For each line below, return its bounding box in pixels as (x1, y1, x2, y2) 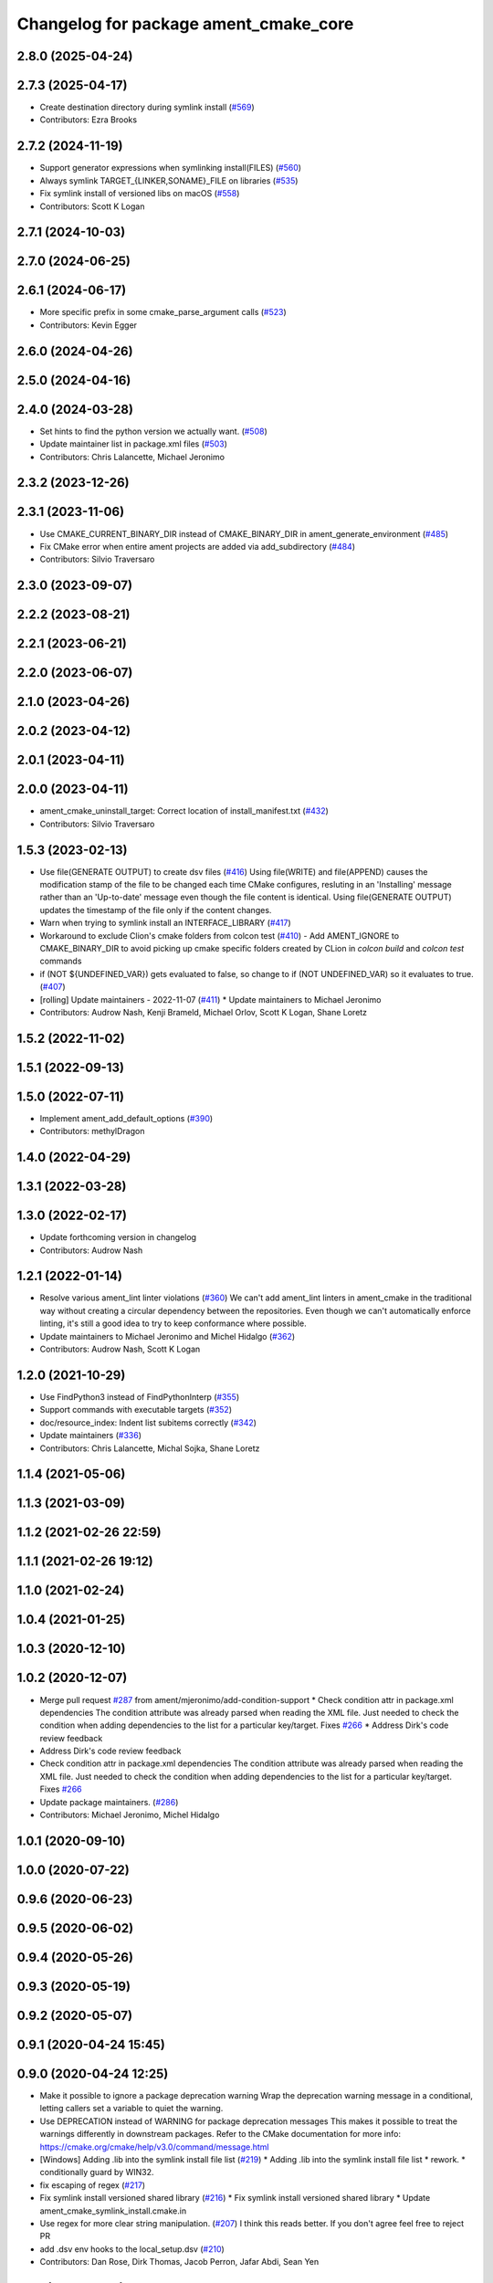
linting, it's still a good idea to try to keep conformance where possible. (39, 1318, 307, 1329)
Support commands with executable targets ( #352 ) (39, 1405, 233, 1415)
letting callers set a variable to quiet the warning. (39, 2103, 224, 2114)
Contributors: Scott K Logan (39, 201, 145, 212)
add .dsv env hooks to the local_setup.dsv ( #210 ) (39, 2243, 226, 2255)
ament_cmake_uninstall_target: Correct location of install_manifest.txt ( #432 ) (39, 805, 329, 816)
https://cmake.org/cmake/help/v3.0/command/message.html (39, 2141, 269, 2152)
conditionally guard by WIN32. (39, 2167, 154, 2178)
